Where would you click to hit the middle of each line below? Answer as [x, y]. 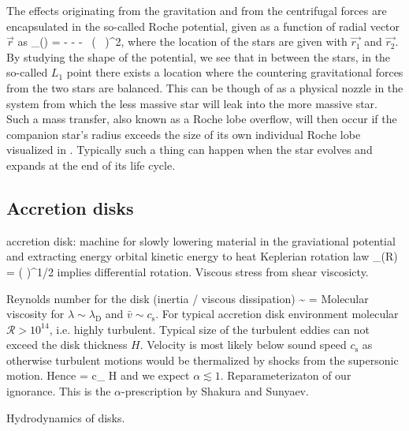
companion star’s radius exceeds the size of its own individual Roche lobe [184, 134]
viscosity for [35, 314]
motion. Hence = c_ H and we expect [98, 375]
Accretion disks [70, 207]
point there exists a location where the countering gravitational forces [235, 72]
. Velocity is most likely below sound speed [243, 345]
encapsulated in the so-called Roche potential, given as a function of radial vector [203, 26]
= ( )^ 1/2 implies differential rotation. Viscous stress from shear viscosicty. [188, 271]
